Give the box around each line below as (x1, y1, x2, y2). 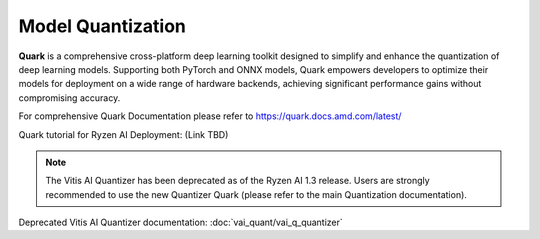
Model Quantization (18, 15, 187, 37)
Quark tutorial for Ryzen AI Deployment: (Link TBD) (18, 128, 229, 140)
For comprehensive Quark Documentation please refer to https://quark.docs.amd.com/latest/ (18, 110, 402, 122)
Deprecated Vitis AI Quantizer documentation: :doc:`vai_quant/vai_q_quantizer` (18, 216, 344, 229)
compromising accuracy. (18, 91, 121, 104)
